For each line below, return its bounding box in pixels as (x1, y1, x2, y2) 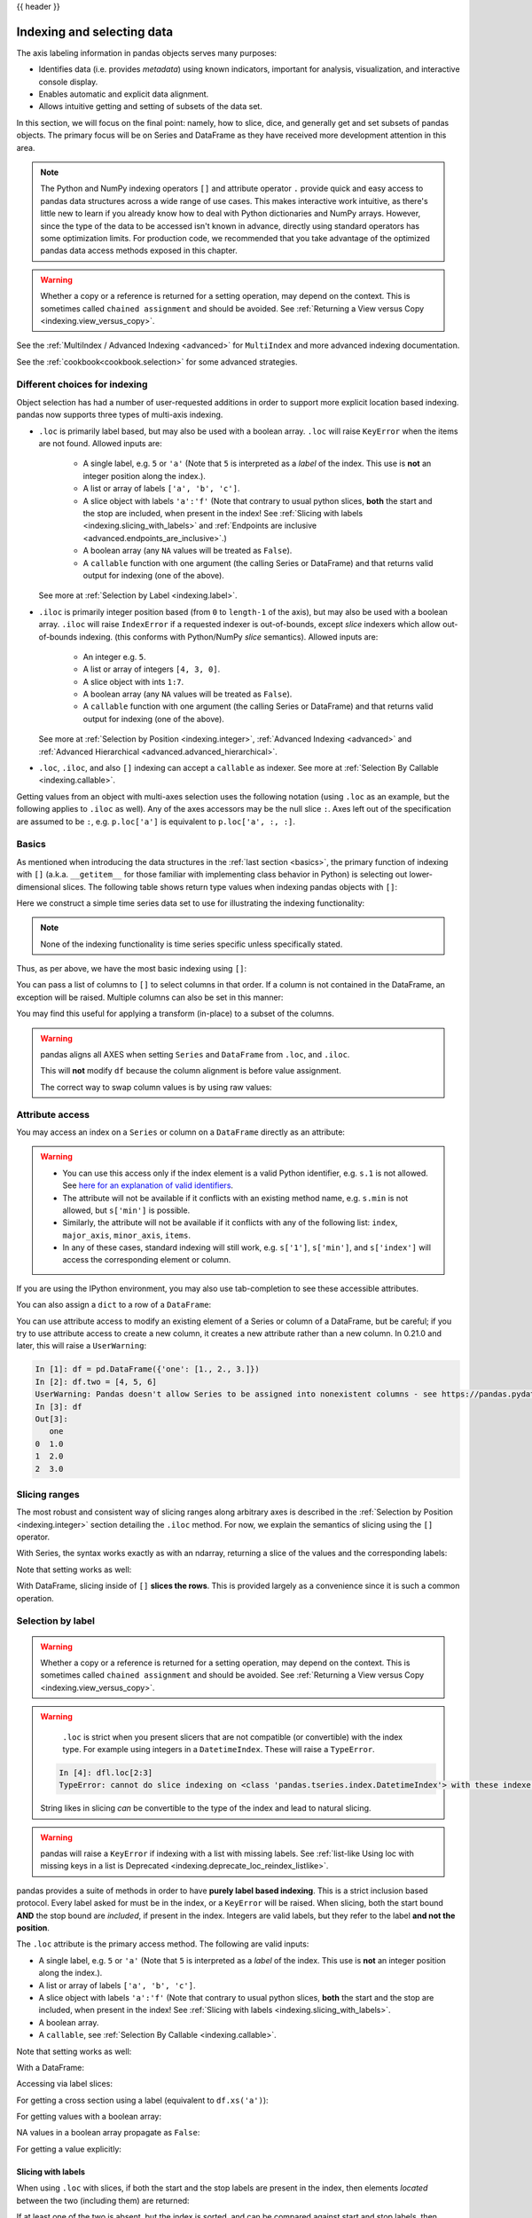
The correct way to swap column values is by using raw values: (40, 1081, 272, 1092)
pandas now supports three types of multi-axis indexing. (16, 409, 223, 421)
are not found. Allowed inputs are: (38, 438, 163, 449)
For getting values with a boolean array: (16, 2112, 161, 2122)
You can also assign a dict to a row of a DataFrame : (16, 1300, 212, 1310)
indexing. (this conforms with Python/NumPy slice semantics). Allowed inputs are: (79, 631, 379, 642)
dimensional (16, 881, 61, 892)
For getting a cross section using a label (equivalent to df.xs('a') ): (16, 2095, 270, 2105)
